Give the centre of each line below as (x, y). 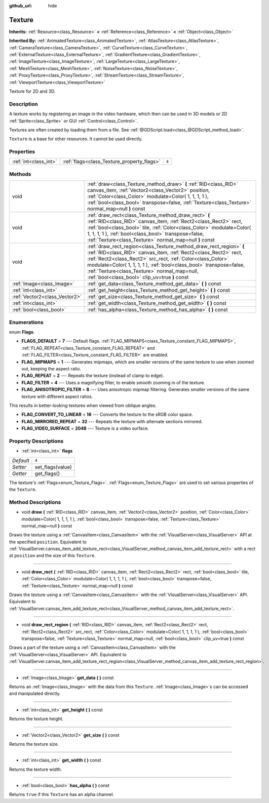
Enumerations (26, 322)
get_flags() (47, 473)
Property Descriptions (36, 441)
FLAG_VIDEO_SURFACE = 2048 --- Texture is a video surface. (85, 428)
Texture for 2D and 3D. (32, 91)
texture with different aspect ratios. (57, 396)
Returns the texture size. (34, 744)
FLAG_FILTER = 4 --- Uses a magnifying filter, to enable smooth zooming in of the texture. (113, 382)
